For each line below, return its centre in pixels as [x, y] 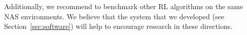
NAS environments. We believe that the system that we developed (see [114, 16]
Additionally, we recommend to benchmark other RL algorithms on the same [124, 6]
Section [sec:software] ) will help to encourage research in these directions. [118, 26]
